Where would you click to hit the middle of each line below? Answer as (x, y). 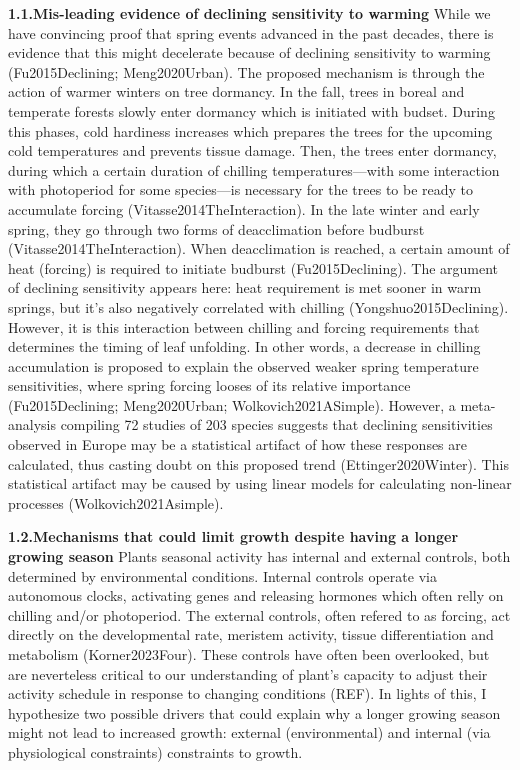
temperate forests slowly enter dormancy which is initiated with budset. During (251, 110)
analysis (32, 424)
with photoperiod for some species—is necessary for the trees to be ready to (241, 189)
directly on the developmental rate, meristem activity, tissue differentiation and (251, 634)
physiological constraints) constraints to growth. (155, 751)
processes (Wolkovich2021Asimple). (116, 502)
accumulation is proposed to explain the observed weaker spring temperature (243, 365)
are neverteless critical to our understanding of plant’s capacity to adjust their (248, 673)
